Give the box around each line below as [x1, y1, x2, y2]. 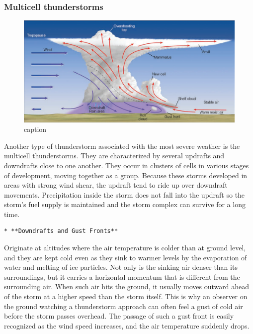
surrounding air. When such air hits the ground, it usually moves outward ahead [4, 281, 250, 292]
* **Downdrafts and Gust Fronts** [4, 227, 118, 235]
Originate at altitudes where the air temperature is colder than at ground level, [4, 242, 246, 253]
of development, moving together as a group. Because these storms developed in [4, 170, 248, 180]
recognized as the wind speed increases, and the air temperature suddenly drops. [4, 320, 250, 331]
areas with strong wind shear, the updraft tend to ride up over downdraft [4, 180, 228, 190]
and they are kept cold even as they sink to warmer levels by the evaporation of [4, 252, 247, 262]
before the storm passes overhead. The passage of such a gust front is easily [4, 311, 234, 321]
